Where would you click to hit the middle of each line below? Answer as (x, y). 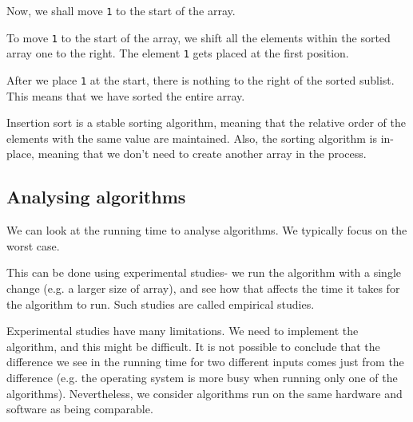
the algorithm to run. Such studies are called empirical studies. (161, 304)
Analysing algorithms (96, 197)
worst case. (33, 245)
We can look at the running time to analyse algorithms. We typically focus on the (207, 230)
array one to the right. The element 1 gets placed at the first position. (178, 53)
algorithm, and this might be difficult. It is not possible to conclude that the (193, 346)
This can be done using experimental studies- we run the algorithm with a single (204, 272)
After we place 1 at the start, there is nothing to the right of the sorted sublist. (201, 79)
